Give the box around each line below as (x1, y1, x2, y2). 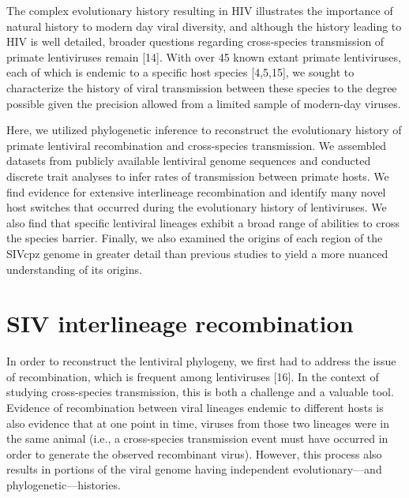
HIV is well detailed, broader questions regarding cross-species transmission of (6, 33, 385, 50)
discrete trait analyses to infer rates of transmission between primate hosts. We (6, 167, 389, 184)
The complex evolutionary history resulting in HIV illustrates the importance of (6, 2, 393, 18)
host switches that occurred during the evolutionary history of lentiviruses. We (6, 199, 387, 215)
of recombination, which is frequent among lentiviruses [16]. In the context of (6, 368, 379, 384)
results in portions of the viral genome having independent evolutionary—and (6, 461, 382, 477)
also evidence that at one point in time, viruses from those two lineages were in (6, 414, 390, 431)
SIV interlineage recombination (6, 307, 354, 339)
